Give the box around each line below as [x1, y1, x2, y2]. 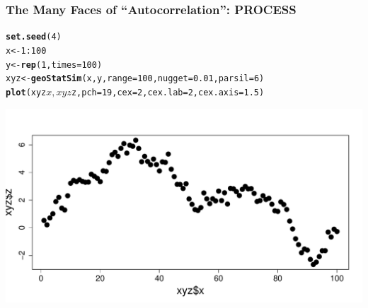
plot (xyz [6, 87, 47, 97]
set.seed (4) [6, 32, 62, 42]
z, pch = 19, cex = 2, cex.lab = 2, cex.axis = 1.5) [71, 87, 265, 97]
